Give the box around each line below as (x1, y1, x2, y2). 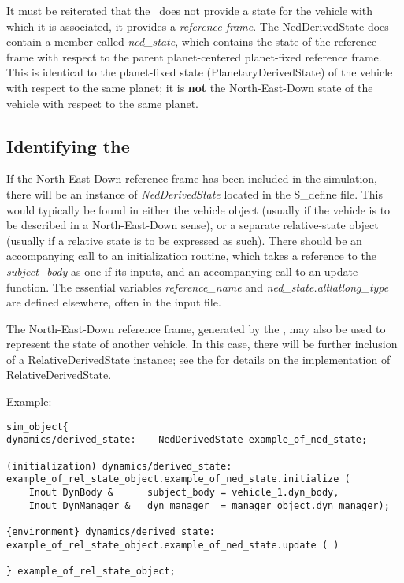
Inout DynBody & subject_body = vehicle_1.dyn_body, (28, 486, 339, 498)
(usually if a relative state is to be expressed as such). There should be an (6, 232, 362, 248)
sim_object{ (6, 421, 69, 433)
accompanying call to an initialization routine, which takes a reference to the (6, 247, 376, 264)
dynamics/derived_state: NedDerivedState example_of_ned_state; (6, 434, 368, 446)
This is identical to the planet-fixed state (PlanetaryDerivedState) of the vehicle (6, 64, 393, 80)
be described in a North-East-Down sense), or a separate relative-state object (6, 217, 379, 233)
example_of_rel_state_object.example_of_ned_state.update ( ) (6, 539, 339, 551)
